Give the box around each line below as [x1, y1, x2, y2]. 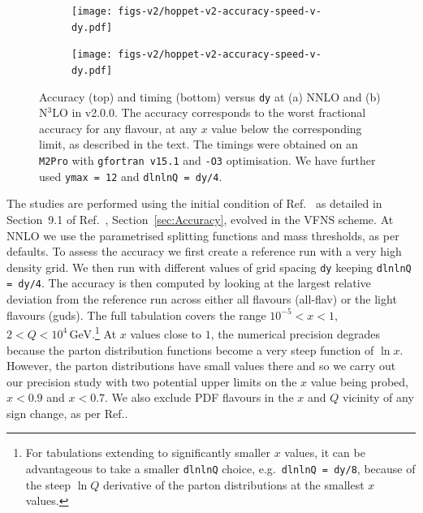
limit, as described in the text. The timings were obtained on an [39, 136, 358, 153]
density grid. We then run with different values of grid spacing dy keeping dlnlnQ [6, 258, 412, 275]
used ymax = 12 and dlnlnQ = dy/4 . [39, 167, 222, 184]
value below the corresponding [211, 119, 362, 136]
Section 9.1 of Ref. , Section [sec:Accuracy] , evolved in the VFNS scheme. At [6, 210, 394, 227]
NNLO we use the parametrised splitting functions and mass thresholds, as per [6, 226, 399, 244]
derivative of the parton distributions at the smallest [102, 476, 365, 493]
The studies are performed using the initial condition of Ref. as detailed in [6, 195, 382, 212]
